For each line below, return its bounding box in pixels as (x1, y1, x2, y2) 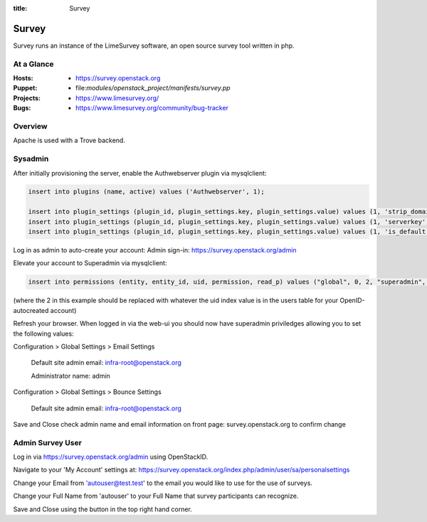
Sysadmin (13, 154, 49, 164)
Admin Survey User (13, 437, 82, 447)
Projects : (13, 93, 41, 102)
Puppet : (13, 84, 38, 92)
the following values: (13, 329, 74, 338)
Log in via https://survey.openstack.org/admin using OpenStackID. (13, 452, 209, 462)
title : (13, 4, 28, 12)
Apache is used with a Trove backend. (13, 136, 126, 145)
